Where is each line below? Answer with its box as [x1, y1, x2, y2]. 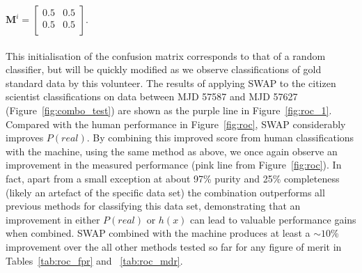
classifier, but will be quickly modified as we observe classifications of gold [6, 62, 322, 77]
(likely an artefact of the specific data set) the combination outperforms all [6, 185, 325, 199]
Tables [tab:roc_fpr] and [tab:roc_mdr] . [6, 253, 183, 267]
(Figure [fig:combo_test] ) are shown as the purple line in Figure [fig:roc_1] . [6, 102, 332, 117]
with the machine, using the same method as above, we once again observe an [6, 143, 338, 158]
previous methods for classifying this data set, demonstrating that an [6, 198, 301, 213]
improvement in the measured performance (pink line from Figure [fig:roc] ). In [6, 157, 342, 172]
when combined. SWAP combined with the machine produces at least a [6, 226, 310, 240]
